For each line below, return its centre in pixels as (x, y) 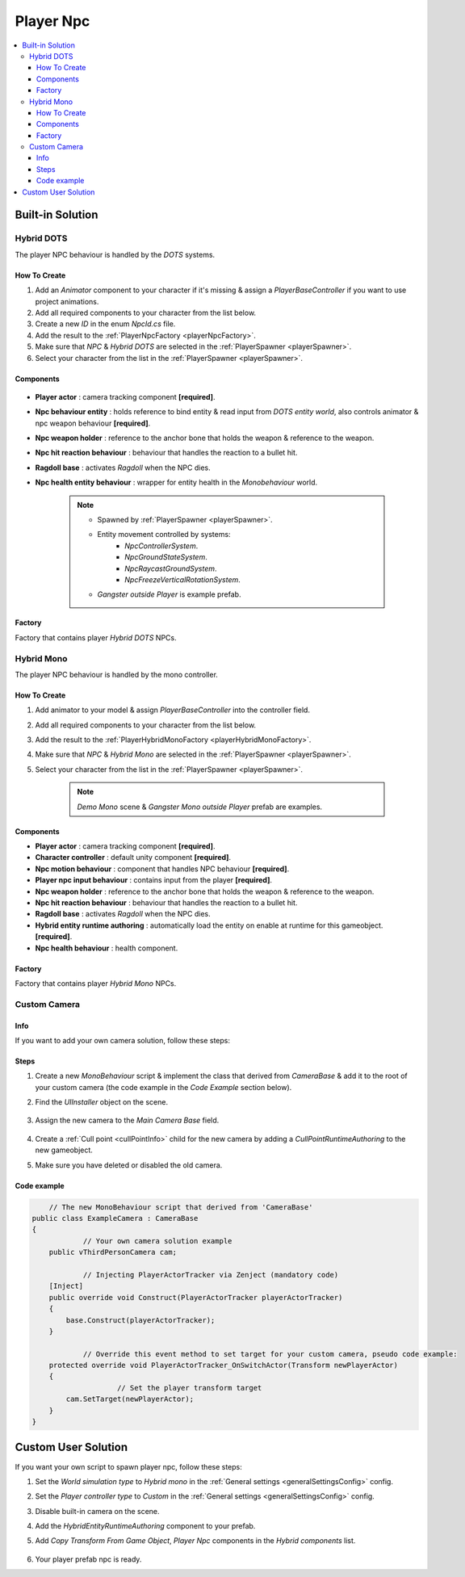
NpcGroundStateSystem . (166, 557)
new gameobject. (64, 1150)
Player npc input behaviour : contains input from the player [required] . (153, 880)
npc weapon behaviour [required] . (93, 423)
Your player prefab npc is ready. (88, 1559)
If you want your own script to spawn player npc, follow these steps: (128, 1466)
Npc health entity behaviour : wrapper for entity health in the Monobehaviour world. (176, 482)
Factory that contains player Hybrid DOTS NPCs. (96, 637)
